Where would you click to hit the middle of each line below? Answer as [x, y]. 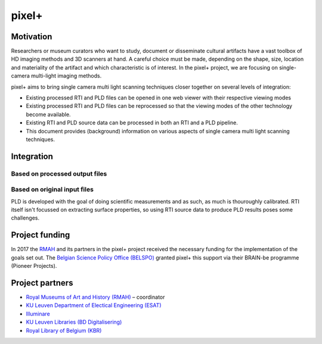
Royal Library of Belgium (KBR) [64, 330]
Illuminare [38, 314]
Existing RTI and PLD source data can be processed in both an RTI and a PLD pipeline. [132, 123]
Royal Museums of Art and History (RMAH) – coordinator [95, 297]
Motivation [32, 37]
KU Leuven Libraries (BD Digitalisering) [74, 322]
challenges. [25, 218]
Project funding [41, 235]
